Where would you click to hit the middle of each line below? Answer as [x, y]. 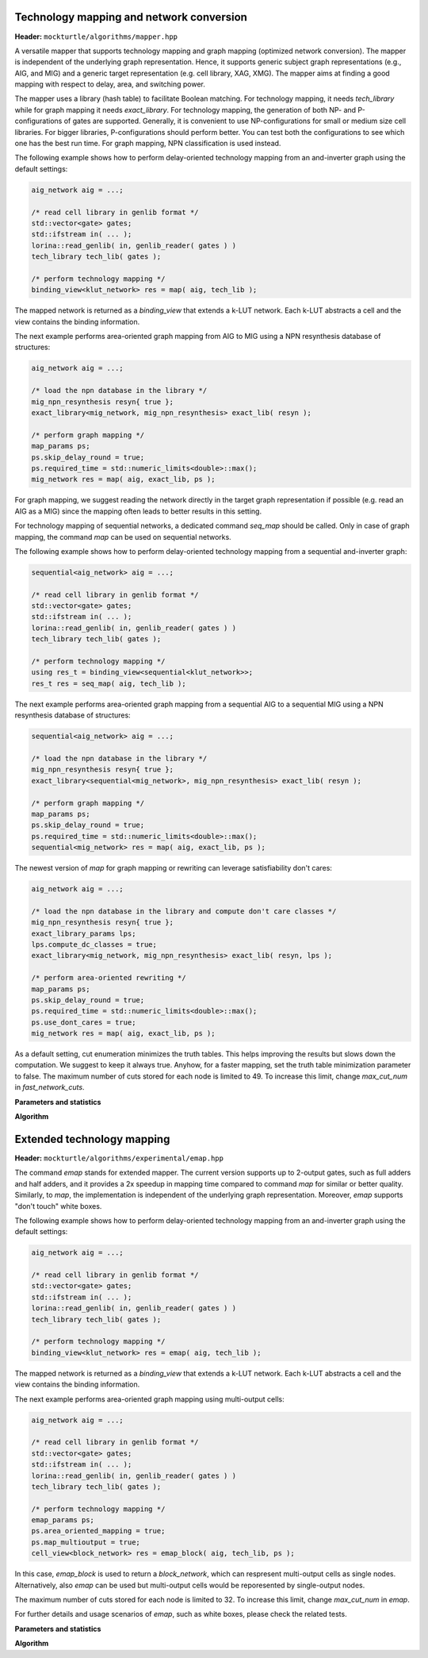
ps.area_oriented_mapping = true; [98, 1531]
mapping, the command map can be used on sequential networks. [123, 537]
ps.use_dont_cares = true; [84, 1022]
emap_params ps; [63, 1520]
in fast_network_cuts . [50, 1087]
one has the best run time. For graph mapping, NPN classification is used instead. [148, 144]
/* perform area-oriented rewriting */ [109, 978]
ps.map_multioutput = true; [86, 1542]
